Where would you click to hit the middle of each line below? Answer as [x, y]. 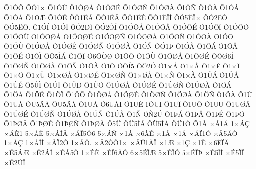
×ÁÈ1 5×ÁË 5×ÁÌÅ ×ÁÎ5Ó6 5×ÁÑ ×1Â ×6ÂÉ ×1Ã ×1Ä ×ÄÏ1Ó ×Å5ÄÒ [121, 133]
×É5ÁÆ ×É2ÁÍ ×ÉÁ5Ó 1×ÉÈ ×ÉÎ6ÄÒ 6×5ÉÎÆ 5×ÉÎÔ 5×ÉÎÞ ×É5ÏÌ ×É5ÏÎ [124, 152]
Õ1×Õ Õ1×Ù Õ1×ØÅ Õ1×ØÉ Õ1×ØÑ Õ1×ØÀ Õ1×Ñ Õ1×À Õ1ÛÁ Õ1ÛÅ [122, 75]
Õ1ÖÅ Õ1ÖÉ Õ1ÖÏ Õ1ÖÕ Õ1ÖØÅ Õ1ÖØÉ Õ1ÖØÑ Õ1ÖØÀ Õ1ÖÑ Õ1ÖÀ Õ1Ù [128, 94]
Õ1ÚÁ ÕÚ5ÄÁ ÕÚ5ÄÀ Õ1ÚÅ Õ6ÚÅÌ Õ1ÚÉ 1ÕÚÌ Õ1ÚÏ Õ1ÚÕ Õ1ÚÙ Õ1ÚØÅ [127, 104]
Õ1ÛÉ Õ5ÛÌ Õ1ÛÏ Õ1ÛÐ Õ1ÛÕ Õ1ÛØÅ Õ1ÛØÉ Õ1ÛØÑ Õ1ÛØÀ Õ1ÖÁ [118, 84]
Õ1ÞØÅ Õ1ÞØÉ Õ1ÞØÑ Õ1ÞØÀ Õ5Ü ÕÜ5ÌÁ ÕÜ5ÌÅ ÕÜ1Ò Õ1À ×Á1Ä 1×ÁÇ [127, 123]
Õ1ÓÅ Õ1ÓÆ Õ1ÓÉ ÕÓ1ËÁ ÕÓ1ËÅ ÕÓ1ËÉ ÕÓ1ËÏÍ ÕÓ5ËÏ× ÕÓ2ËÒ [116, 17]
